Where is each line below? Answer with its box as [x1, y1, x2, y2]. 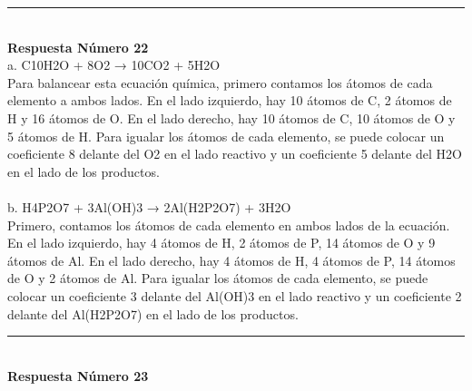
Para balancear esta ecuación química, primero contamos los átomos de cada [7, 73, 433, 92]
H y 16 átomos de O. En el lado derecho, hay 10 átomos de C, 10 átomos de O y [7, 108, 456, 127]
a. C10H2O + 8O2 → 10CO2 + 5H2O [7, 55, 221, 74]
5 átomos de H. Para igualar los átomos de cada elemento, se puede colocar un [7, 126, 445, 145]
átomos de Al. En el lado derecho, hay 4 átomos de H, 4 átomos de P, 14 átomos [7, 250, 456, 269]
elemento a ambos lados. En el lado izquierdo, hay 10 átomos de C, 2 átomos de [7, 91, 452, 110]
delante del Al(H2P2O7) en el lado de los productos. [7, 304, 299, 323]
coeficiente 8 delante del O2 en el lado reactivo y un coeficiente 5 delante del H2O [7, 144, 462, 163]
